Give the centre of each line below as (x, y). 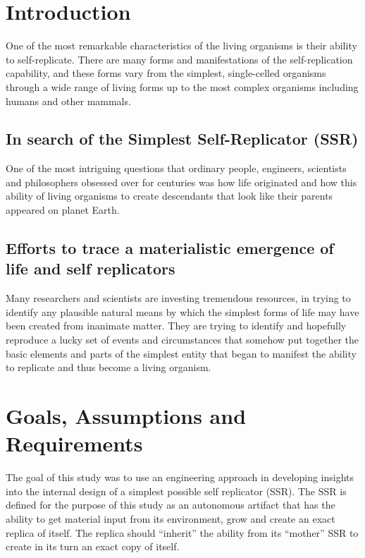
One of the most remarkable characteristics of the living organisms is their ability (181, 46)
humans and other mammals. (68, 101)
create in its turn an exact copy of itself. (93, 546)
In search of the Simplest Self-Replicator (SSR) (182, 139)
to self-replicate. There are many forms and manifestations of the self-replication (179, 59)
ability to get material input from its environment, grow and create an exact (171, 518)
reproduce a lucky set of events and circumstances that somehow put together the (182, 340)
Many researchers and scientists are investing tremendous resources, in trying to (178, 298)
